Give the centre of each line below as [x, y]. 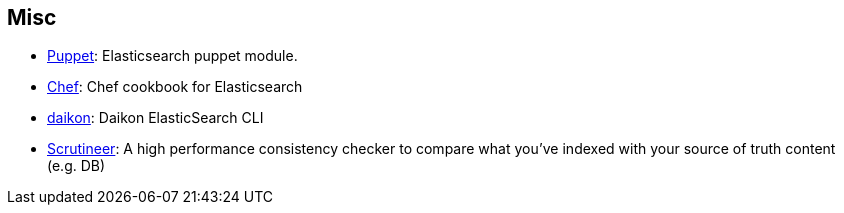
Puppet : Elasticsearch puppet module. [172, 56]
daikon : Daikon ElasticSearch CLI [155, 118]
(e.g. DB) [76, 166]
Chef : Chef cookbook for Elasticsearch [175, 87]
